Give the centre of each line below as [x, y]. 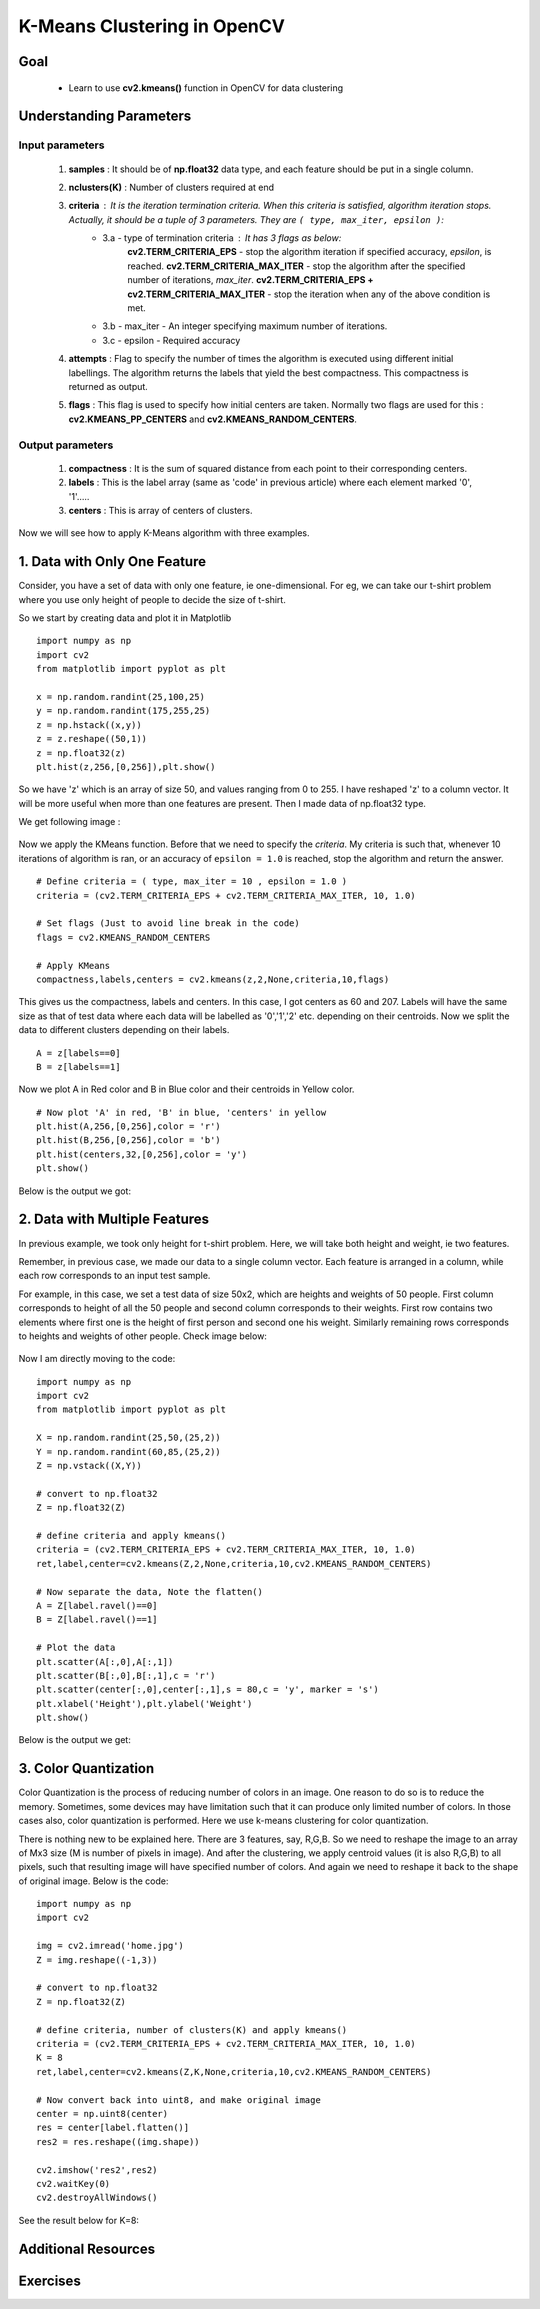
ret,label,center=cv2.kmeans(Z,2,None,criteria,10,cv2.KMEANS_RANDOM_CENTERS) [234, 1563]
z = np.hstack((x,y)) [89, 724]
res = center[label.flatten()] [113, 2128]
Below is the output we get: [75, 1740]
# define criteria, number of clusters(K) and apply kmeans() [192, 2029]
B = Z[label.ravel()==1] [97, 1619]
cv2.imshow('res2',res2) [97, 2169]
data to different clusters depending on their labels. [124, 1030]
